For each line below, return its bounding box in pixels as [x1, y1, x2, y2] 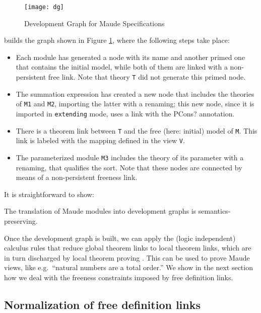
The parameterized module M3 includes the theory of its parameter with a [16, 152, 244, 162]
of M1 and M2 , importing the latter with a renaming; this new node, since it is [16, 98, 254, 109]
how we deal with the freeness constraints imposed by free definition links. [4, 272, 233, 282]
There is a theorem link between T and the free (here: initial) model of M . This [16, 125, 257, 136]
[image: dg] [24, 4, 64, 11]
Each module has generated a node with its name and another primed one [16, 51, 245, 62]
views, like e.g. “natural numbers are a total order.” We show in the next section [4, 262, 253, 273]
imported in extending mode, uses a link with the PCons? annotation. [16, 108, 235, 118]
